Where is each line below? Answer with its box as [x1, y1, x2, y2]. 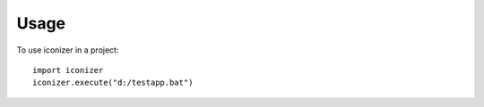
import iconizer [32, 65, 104, 75]
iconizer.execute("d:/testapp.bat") [32, 78, 194, 88]
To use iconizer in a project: [16, 45, 119, 55]
